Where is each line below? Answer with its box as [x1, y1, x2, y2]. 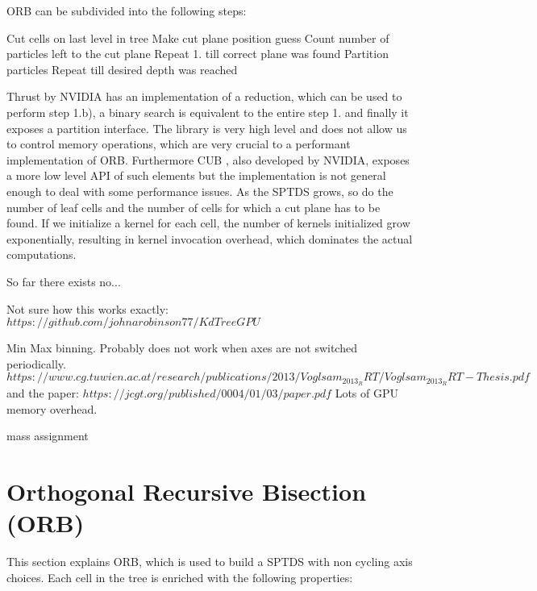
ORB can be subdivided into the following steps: [6, 2, 247, 19]
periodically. [6, 355, 66, 372]
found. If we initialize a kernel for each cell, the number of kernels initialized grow [6, 214, 410, 231]
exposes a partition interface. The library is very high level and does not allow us [6, 119, 407, 136]
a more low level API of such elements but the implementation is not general [6, 167, 386, 184]
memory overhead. [6, 400, 98, 417]
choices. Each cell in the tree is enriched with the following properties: [6, 568, 353, 585]
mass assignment [6, 427, 89, 444]
